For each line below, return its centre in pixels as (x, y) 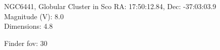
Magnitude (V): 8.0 (34, 16)
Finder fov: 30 (26, 43)
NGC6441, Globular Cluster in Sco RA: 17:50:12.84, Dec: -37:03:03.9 (110, 6)
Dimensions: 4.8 (29, 26)
